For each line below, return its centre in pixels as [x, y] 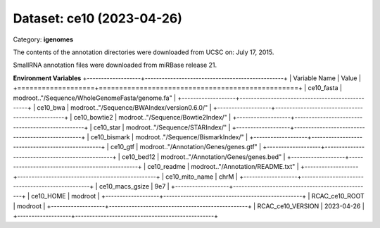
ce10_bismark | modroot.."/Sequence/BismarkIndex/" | [169, 137]
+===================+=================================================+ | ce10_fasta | [178, 88]
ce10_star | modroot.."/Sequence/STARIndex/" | [162, 127]
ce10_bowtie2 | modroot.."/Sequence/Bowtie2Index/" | [152, 118]
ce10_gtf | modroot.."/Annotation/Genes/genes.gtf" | [186, 147]
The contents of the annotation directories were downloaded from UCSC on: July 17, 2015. [144, 52]
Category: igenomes [43, 39]
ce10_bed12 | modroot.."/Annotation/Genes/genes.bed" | [204, 157]
